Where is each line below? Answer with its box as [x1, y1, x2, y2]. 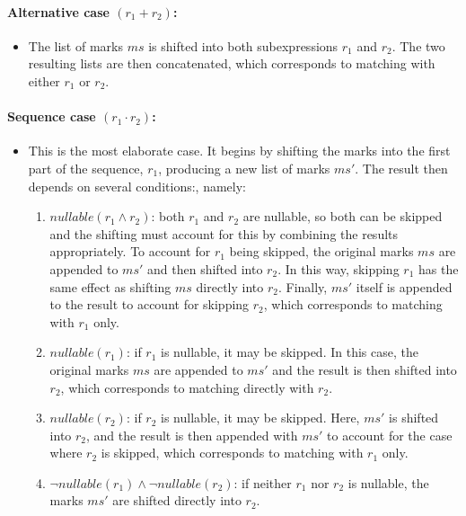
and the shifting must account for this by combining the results [49, 224, 399, 243]
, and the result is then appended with [86, 425, 298, 444]
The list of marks [28, 36, 123, 55]
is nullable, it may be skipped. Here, [161, 408, 360, 427]
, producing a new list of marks [158, 158, 330, 177]
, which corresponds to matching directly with [60, 378, 314, 396]
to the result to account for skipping [49, 295, 250, 314]
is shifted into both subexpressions [148, 36, 339, 55]
